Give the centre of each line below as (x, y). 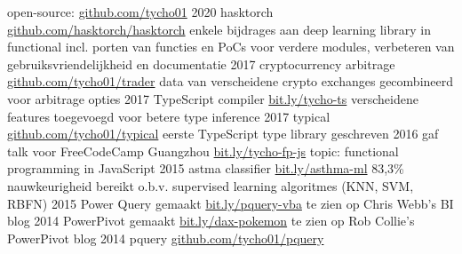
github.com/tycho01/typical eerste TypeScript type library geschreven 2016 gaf (223, 134)
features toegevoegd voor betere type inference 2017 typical (169, 116)
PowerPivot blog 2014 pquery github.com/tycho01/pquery (166, 238)
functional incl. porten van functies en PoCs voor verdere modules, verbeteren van (231, 47)
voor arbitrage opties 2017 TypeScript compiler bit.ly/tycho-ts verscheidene (213, 98)
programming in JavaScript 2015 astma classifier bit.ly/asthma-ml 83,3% (206, 168)
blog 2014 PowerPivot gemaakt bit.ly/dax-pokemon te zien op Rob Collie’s (211, 221)
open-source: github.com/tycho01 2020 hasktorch (140, 12)
